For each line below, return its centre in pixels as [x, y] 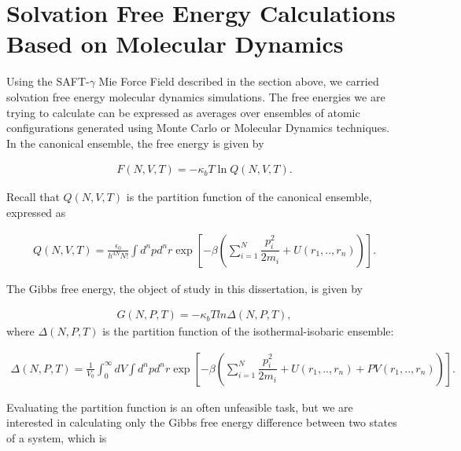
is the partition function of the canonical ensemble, [249, 197]
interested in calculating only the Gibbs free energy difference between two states [202, 422]
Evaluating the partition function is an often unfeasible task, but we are [180, 407]
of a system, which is [57, 437]
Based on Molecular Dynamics [175, 44]
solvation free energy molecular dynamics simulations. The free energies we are [196, 96]
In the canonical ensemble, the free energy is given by [135, 143]
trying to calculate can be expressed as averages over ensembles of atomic [183, 112]
